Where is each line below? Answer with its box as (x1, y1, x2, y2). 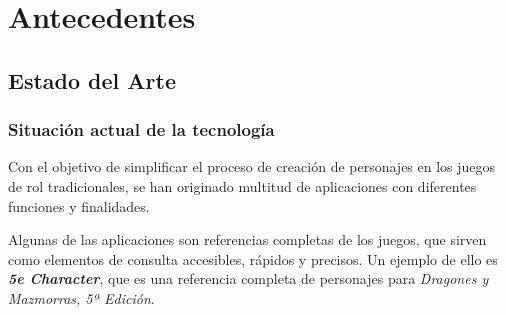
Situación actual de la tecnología (8, 117, 275, 142)
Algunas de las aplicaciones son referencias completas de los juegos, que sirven (8, 229, 487, 250)
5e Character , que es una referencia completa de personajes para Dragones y (8, 268, 489, 289)
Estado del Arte (8, 64, 176, 95)
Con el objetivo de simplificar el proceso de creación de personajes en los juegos (8, 156, 496, 177)
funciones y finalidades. (8, 195, 150, 216)
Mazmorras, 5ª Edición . (8, 287, 155, 308)
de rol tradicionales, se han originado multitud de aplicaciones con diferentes (8, 175, 477, 196)
